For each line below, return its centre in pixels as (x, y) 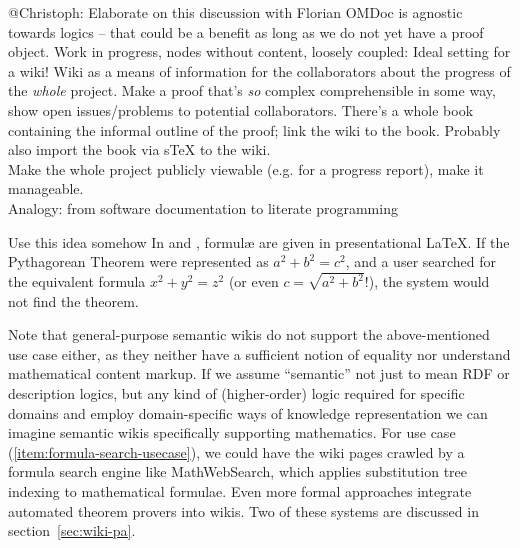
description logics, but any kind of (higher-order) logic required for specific (236, 392)
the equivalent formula (77, 281)
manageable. (46, 188)
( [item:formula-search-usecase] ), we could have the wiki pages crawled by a (236, 451)
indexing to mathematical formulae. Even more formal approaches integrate (240, 490)
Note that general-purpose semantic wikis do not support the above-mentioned (249, 334)
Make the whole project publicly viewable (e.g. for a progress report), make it (246, 168)
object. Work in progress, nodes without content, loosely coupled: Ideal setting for (259, 51)
